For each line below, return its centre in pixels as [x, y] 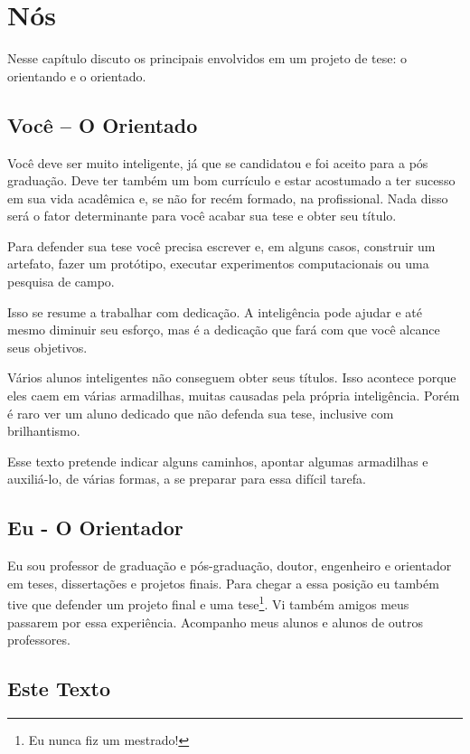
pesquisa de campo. [61, 282]
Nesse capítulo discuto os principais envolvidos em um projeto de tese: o [207, 58]
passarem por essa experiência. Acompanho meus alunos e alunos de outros [216, 622]
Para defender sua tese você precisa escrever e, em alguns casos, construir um [221, 245]
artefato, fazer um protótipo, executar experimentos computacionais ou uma [218, 264]
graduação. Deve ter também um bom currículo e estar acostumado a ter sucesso [231, 180]
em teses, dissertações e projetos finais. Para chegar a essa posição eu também [223, 583]
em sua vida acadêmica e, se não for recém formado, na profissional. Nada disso [228, 198]
